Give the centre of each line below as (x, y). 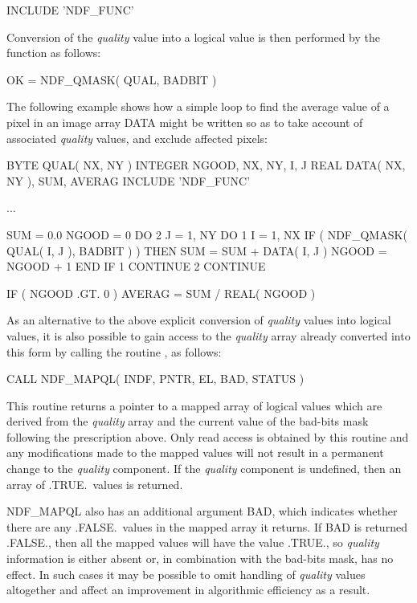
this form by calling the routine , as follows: (114, 351)
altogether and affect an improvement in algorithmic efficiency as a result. (188, 590)
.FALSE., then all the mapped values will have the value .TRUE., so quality (193, 542)
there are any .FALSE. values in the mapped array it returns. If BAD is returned (207, 526)
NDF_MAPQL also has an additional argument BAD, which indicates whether (202, 511)
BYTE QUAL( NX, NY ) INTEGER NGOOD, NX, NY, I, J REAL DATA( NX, (206, 165)
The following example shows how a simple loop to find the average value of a (198, 106)
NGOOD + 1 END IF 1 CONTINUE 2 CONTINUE (136, 266)
